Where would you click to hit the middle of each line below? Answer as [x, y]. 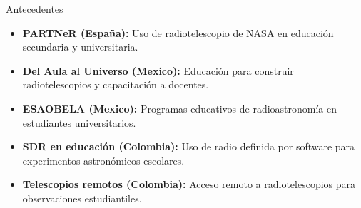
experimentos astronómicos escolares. [103, 160]
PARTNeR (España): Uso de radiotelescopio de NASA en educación [178, 32]
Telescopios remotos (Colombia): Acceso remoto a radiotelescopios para [189, 184]
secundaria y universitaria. [80, 47]
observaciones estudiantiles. [82, 198]
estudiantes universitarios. [79, 122]
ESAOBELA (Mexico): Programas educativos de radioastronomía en [180, 108]
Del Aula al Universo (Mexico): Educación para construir [158, 70]
